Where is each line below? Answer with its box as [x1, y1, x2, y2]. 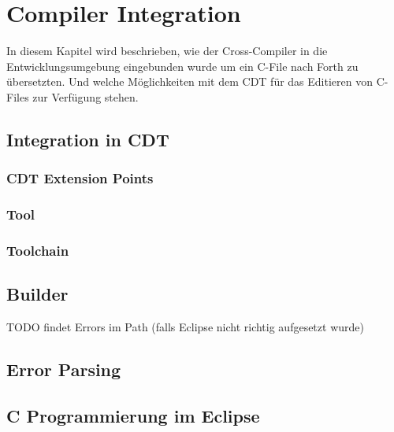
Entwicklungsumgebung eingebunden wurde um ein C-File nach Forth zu [6, 57, 359, 74]
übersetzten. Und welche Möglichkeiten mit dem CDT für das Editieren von [6, 73, 373, 90]
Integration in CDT [6, 127, 169, 151]
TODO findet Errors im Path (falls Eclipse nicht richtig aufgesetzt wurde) [6, 319, 364, 335]
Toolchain [6, 240, 69, 260]
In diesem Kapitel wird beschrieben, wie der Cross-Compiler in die [6, 42, 328, 59]
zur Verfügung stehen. [32, 88, 139, 105]
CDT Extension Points [6, 168, 154, 188]
